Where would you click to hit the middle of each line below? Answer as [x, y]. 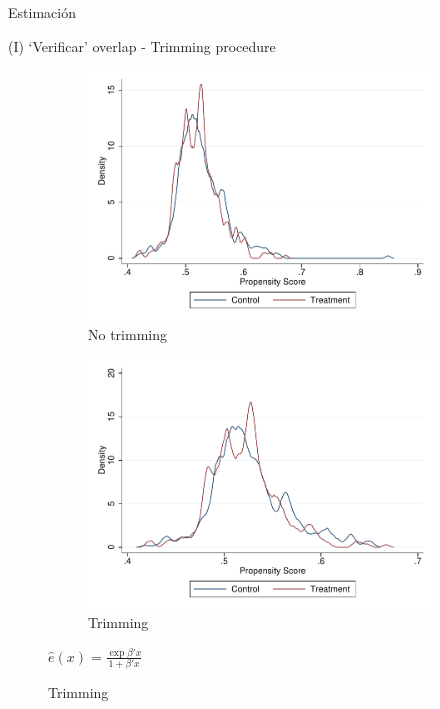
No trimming [127, 333]
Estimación [42, 12]
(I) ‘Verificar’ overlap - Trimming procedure [142, 45]
